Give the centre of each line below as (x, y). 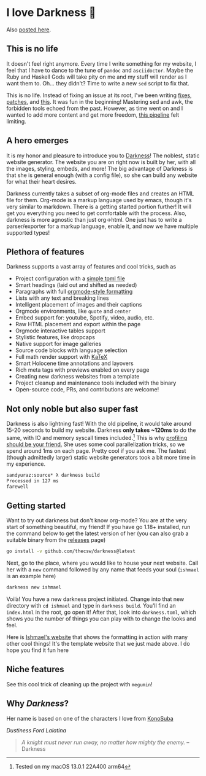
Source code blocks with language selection (71, 350)
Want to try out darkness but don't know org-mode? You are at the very (97, 520)
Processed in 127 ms (33, 481)
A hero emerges (37, 141)
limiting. (16, 121)
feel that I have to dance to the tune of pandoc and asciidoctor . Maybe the (100, 70)
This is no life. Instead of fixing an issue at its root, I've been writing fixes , (99, 95)
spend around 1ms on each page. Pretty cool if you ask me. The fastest (96, 450)
